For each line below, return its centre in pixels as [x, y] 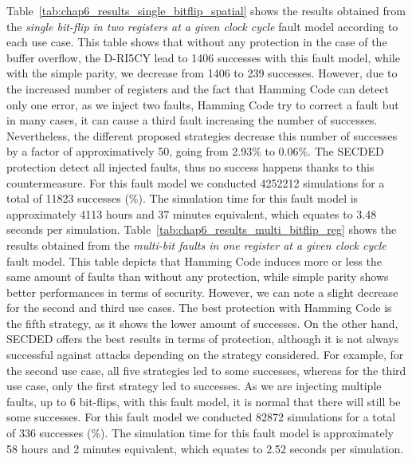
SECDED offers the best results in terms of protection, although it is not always [203, 339]
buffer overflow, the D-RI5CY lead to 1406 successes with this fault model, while [203, 57]
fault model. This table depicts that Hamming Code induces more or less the [194, 261]
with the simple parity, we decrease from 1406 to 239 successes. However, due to [202, 73]
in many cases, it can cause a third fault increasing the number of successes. [192, 120]
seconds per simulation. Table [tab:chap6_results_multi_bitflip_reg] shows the [202, 229]
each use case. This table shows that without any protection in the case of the [197, 42]
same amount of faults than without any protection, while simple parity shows [198, 276]
